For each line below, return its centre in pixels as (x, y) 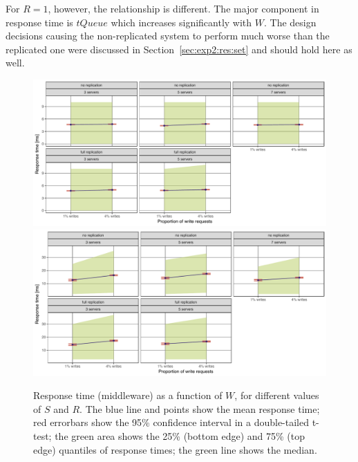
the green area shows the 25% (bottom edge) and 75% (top (180, 435)
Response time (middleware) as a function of (128, 395)
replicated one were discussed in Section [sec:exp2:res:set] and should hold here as (179, 49)
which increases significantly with (181, 22)
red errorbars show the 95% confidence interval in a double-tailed (171, 422)
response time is (39, 22)
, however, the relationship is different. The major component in (183, 8)
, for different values (277, 395)
